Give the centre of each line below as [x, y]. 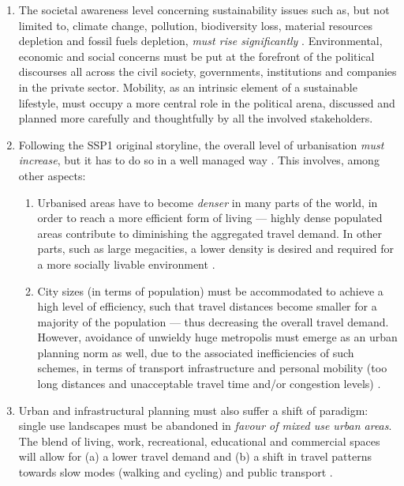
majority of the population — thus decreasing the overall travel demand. [213, 321]
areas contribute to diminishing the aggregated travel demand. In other [209, 233]
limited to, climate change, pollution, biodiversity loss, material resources [195, 25]
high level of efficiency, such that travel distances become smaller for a [207, 306]
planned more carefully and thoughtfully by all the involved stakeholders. [196, 118]
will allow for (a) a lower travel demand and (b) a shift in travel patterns [195, 456]
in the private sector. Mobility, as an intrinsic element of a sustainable [188, 87]
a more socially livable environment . [126, 264]
